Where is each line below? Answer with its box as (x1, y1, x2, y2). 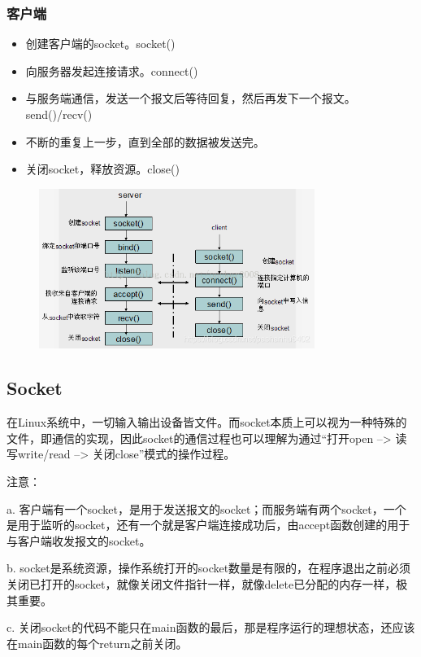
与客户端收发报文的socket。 (7, 532, 151, 549)
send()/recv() (25, 106, 93, 122)
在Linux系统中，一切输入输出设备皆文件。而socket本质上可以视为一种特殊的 (7, 414, 407, 431)
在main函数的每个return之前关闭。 (7, 634, 188, 651)
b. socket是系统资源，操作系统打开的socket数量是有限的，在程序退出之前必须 (7, 559, 411, 576)
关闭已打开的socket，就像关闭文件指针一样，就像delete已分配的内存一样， (7, 575, 397, 592)
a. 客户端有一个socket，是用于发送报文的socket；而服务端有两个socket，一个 (7, 500, 406, 517)
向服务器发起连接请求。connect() (25, 62, 198, 79)
